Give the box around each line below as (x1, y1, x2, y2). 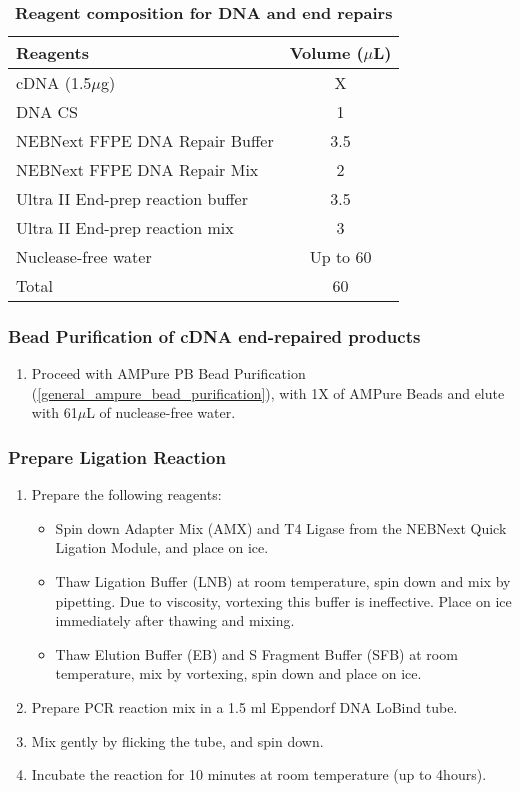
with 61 (31, 402, 78, 423)
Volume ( (289, 41, 364, 64)
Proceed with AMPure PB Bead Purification (31, 363, 306, 384)
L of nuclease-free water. (86, 402, 236, 423)
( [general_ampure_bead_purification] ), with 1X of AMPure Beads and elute (31, 382, 505, 403)
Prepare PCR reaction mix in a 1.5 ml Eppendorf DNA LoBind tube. (31, 696, 458, 717)
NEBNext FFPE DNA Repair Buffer (16, 129, 274, 152)
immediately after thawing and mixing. (55, 610, 295, 631)
